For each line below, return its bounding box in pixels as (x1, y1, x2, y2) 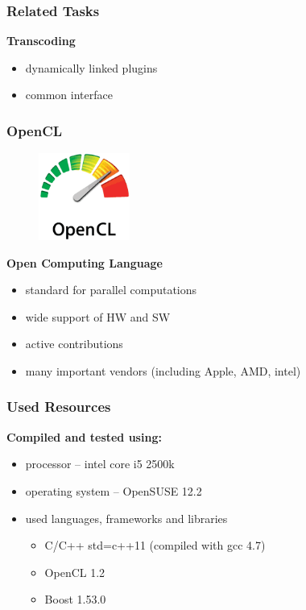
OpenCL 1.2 (44, 563, 105, 580)
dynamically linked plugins (25, 59, 158, 76)
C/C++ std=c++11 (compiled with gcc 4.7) (44, 537, 266, 554)
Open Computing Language (6, 254, 163, 271)
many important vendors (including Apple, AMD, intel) (25, 362, 301, 379)
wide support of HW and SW (25, 308, 171, 325)
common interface (25, 86, 113, 103)
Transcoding (6, 32, 76, 49)
